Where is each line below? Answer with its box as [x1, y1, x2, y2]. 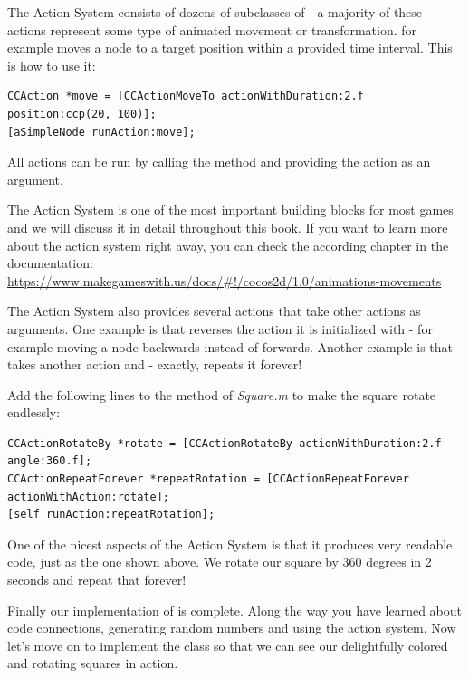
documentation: [7, 253, 93, 272]
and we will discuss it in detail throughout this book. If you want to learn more [7, 217, 448, 236]
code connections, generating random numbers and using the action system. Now [7, 618, 456, 637]
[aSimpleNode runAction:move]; [7, 125, 196, 138]
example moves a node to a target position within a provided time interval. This [7, 38, 453, 57]
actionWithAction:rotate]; [7, 490, 169, 503]
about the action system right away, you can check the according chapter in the [7, 235, 449, 254]
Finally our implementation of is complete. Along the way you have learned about [7, 600, 463, 619]
